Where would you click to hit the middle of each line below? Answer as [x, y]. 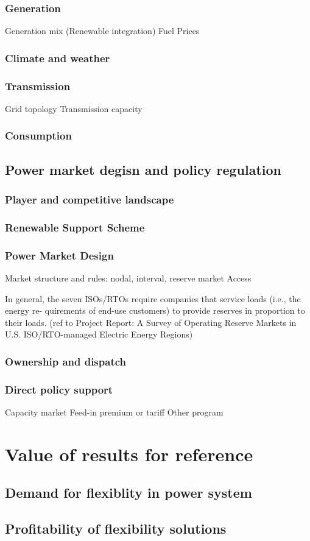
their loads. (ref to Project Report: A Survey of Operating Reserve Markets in [151, 322]
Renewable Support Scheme [75, 227]
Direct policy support [59, 389]
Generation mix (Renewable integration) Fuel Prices [102, 31]
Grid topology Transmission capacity [74, 108]
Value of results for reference [129, 454]
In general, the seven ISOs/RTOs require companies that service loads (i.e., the [153, 298]
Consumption [38, 136]
